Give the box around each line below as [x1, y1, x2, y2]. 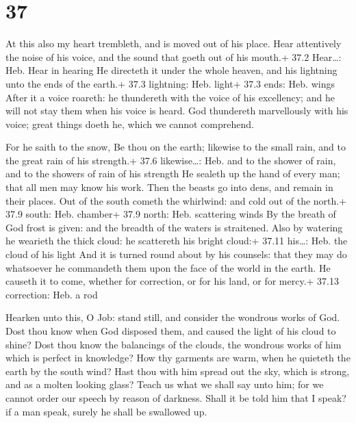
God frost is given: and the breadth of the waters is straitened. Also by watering [5, 220, 343, 234]
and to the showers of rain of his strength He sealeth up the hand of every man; [5, 166, 340, 181]
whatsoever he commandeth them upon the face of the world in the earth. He [5, 260, 331, 274]
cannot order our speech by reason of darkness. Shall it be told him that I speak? [5, 390, 346, 405]
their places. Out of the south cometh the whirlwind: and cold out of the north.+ [5, 193, 347, 207]
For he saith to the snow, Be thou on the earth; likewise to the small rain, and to [5, 140, 346, 154]
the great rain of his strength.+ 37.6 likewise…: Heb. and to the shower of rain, [5, 153, 336, 167]
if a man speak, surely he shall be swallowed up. [5, 404, 207, 418]
